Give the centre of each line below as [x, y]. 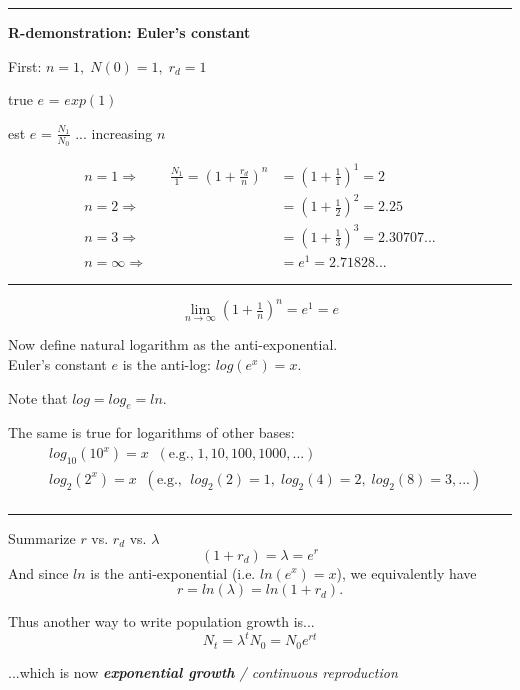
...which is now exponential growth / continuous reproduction [203, 671]
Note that [38, 397]
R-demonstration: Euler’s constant [129, 32]
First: [25, 65]
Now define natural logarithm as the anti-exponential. [173, 344]
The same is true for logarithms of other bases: [151, 432]
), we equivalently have [406, 572]
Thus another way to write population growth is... [161, 621]
